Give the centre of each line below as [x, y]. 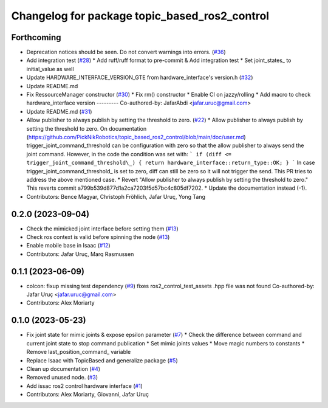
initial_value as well [50, 69]
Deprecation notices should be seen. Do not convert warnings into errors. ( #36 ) [126, 52]
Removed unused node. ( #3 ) [62, 378]
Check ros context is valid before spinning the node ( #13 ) [98, 237]
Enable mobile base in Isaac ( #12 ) [68, 246]
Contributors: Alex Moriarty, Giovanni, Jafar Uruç [87, 395]
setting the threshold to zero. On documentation [87, 128]
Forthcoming [36, 37]
